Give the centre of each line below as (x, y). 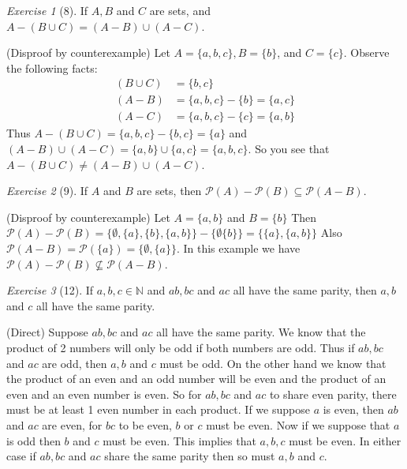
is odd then (34, 440)
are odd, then (75, 363)
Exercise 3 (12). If (50, 290)
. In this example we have (238, 248)
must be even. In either (345, 440)
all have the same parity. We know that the (261, 332)
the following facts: (52, 68)
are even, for (72, 424)
